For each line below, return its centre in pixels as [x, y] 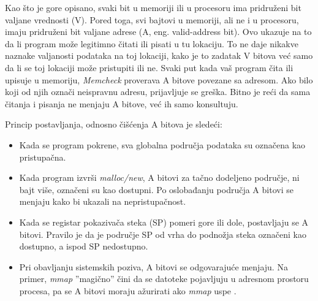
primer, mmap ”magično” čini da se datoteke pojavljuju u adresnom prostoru [164, 279]
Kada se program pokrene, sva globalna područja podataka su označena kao [162, 144]
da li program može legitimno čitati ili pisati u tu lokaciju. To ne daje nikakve [152, 43]
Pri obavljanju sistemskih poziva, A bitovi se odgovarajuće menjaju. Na [153, 266]
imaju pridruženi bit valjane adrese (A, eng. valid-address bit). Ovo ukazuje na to [158, 32]
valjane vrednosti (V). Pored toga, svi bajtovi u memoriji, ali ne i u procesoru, [152, 19]
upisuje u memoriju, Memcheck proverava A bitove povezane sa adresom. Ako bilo [159, 79]
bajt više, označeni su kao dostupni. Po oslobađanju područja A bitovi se [156, 189]
